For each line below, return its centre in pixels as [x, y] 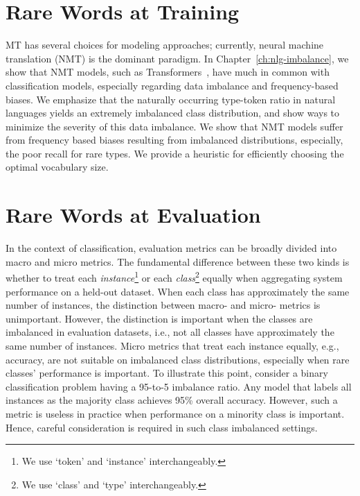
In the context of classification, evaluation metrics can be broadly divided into [171, 248]
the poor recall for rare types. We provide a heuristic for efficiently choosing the [175, 153]
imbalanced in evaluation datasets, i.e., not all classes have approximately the [170, 332]
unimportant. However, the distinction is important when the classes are [159, 318]
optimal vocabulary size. [57, 167]
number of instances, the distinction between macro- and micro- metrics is [163, 305]
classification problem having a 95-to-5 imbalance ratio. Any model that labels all [179, 386]
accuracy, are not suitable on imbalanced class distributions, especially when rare [178, 359]
